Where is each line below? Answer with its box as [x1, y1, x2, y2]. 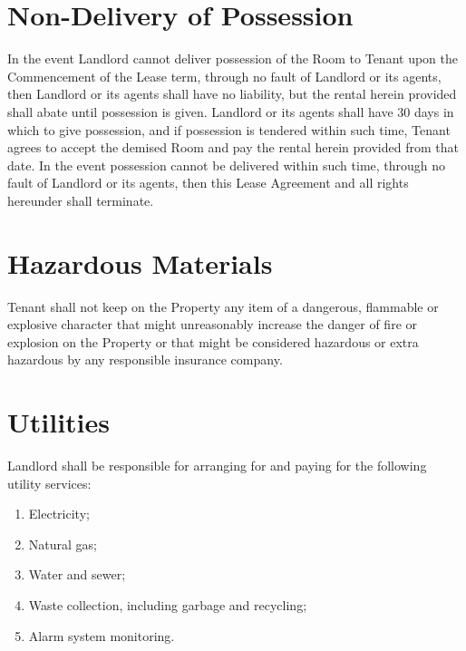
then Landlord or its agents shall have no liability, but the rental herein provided [7, 84, 457, 103]
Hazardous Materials [7, 244, 273, 281]
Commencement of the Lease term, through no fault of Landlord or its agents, [7, 66, 442, 85]
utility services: [7, 473, 92, 492]
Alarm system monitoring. [28, 626, 175, 645]
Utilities [7, 403, 111, 441]
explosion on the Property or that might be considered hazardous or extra [7, 332, 419, 351]
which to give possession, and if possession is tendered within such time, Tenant [7, 120, 451, 139]
